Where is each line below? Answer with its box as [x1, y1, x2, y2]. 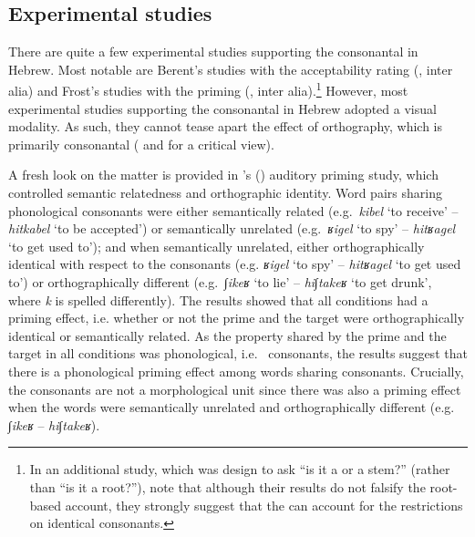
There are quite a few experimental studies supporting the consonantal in [8, 42, 418, 61]
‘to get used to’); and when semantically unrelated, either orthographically [8, 236, 425, 255]
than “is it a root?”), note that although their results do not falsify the [29, 477, 426, 496]
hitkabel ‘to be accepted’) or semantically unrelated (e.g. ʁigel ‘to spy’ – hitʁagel [8, 219, 456, 238]
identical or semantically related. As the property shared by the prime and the [8, 325, 447, 345]
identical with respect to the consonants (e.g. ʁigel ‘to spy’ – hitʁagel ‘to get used [8, 254, 461, 274]
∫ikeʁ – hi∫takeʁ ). [8, 415, 100, 434]
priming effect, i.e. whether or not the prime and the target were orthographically [8, 308, 465, 327]
